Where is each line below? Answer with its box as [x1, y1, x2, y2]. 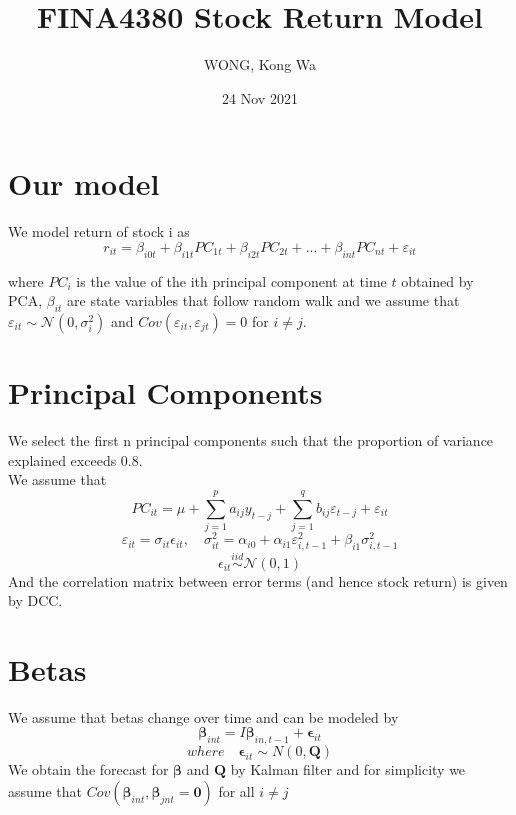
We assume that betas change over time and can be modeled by [8, 706, 399, 727]
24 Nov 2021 [222, 87, 298, 108]
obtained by [401, 270, 474, 291]
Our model [8, 163, 160, 204]
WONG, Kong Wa [203, 54, 317, 75]
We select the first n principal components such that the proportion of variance [8, 430, 494, 451]
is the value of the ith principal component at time [76, 270, 387, 291]
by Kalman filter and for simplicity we [230, 759, 466, 780]
